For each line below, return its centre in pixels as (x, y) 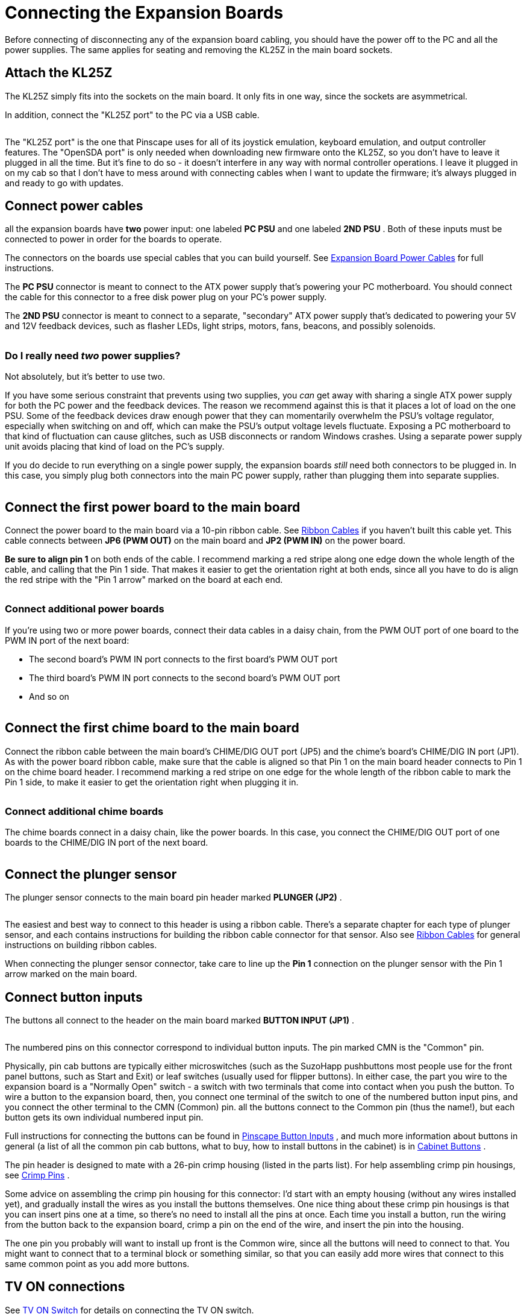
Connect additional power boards (85, 609)
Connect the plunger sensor (91, 874)
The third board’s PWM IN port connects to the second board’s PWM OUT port (185, 677)
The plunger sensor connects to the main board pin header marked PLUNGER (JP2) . (173, 897)
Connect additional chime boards (84, 811)
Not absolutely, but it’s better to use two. (85, 377)
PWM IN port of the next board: (67, 640)
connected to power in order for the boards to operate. (114, 239)
